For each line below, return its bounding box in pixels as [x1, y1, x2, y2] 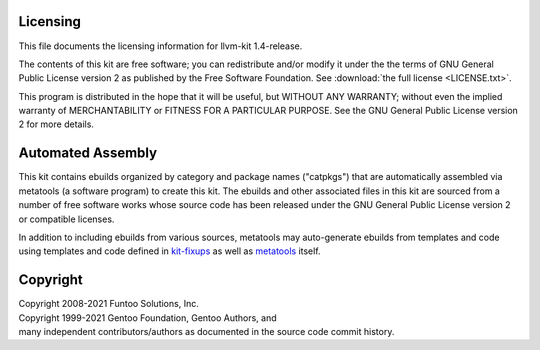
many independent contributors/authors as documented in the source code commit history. [18, 326, 395, 338]
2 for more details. [18, 118, 95, 130]
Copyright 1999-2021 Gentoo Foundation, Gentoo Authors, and [18, 311, 277, 324]
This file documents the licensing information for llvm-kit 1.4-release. [18, 40, 303, 52]
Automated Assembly [18, 145, 158, 162]
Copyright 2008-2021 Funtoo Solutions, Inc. [18, 298, 199, 310]
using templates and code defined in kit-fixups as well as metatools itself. [18, 245, 321, 257]
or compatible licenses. [18, 213, 115, 225]
